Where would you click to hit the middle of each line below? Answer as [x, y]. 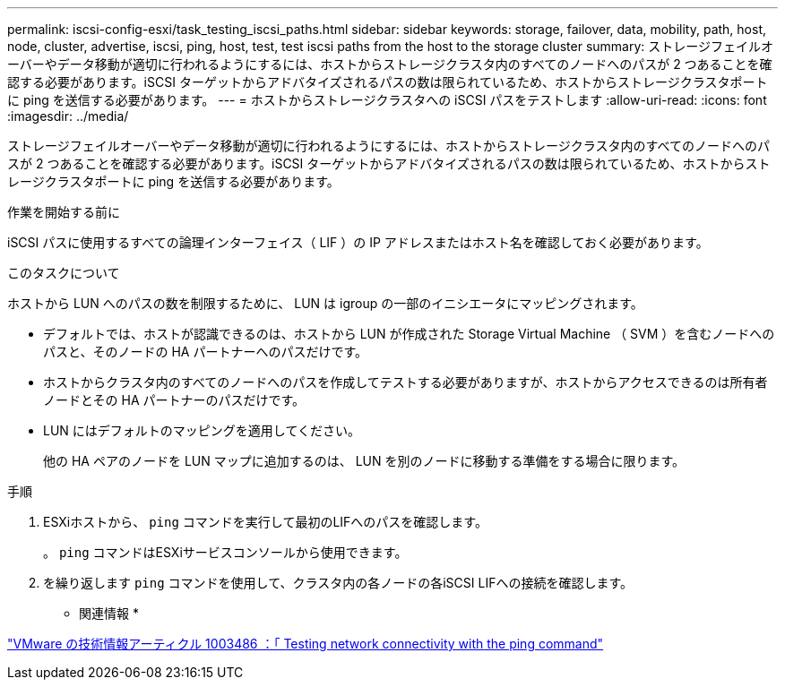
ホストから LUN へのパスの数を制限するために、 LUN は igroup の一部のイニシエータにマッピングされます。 [325, 303]
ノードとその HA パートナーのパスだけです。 [174, 400]
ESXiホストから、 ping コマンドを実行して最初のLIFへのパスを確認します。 [265, 522]
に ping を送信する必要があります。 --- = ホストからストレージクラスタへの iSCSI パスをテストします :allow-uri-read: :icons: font [387, 100]
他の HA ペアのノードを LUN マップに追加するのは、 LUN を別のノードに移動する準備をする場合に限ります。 [364, 461]
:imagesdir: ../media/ [68, 116]
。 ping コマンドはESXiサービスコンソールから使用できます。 [225, 552]
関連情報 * [109, 613]
